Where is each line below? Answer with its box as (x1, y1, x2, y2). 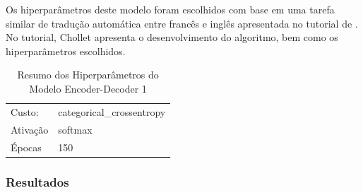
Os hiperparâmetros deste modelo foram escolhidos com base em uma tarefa (6, 2, 335, 16)
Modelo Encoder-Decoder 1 (29, 81, 147, 95)
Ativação (11, 122, 49, 136)
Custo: (11, 104, 39, 119)
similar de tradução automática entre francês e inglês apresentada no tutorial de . (6, 16, 358, 30)
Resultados (6, 172, 69, 190)
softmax (58, 122, 93, 136)
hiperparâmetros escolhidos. (6, 43, 126, 58)
